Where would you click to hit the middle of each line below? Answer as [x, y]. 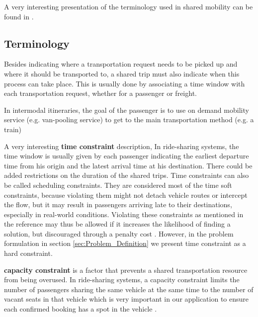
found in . [19, 16]
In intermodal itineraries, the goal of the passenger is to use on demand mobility [127, 110]
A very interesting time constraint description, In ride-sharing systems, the [122, 146]
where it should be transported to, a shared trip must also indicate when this [122, 73]
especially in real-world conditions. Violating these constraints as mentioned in [124, 214]
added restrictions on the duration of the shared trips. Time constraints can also [127, 175]
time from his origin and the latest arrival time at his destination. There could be [128, 165]
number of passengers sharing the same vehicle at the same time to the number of [129, 289]
